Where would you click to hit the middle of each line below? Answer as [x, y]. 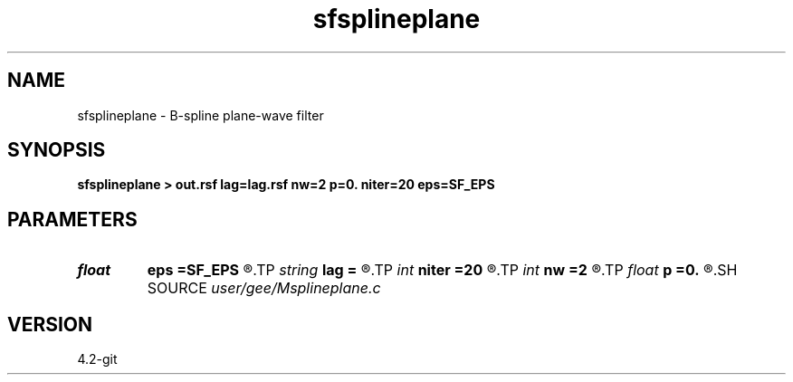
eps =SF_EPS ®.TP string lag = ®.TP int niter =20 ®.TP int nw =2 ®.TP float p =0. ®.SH [442, 270]
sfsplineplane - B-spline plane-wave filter [201, 115]
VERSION [50, 324]
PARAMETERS [72, 219]
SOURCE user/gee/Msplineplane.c [264, 288]
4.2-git [97, 359]
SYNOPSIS [57, 150]
